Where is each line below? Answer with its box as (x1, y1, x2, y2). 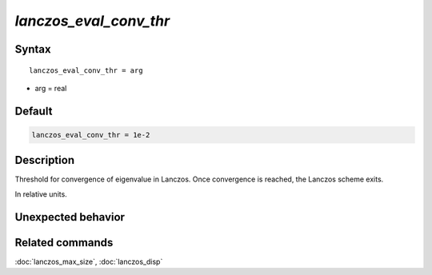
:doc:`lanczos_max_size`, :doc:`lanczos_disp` (14, 257, 163, 266)
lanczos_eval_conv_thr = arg (29, 66, 143, 75)
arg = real (34, 83, 67, 93)
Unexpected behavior (14, 210, 126, 224)
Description (14, 153, 75, 167)
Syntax (14, 42, 51, 56)
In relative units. (14, 189, 67, 199)
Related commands (14, 236, 114, 249)
